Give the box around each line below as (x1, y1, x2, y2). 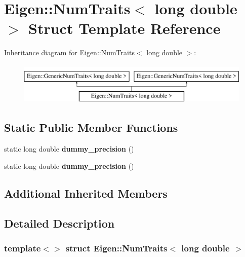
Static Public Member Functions (4, 120, 178, 135)
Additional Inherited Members (4, 185, 168, 201)
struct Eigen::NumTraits (65, 241, 168, 254)
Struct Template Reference (28, 18, 221, 39)
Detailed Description (4, 215, 115, 231)
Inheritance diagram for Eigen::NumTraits (4, 47, 135, 58)
